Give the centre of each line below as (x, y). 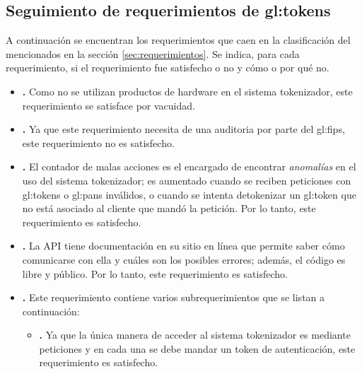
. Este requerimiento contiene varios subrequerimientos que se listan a (174, 297)
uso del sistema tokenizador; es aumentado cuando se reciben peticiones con (187, 180)
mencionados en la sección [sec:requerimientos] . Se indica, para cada (153, 53)
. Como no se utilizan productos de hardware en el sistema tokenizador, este (187, 91)
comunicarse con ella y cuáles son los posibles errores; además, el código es (184, 259)
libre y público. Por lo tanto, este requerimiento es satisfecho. (155, 273)
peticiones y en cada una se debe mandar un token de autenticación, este (197, 348)
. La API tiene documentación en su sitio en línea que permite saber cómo (183, 246)
